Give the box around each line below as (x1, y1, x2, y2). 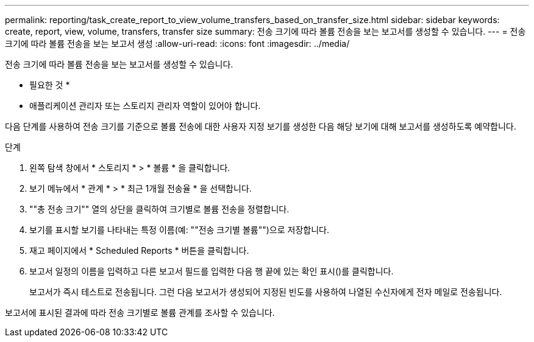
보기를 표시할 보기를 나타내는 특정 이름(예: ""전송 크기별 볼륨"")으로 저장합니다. (29, 225, 329, 235)
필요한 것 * (29, 80, 70, 90)
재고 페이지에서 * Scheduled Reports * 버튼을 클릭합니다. (29, 245, 249, 256)
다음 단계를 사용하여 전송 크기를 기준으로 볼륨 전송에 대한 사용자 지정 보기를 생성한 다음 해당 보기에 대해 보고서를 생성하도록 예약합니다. (5, 121, 516, 131)
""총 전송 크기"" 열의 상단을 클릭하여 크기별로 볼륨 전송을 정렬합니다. (29, 204, 290, 214)
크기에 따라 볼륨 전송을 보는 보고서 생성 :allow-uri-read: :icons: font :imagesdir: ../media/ (5, 38, 350, 49)
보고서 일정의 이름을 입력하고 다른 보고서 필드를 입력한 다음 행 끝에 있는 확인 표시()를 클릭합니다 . (29, 266, 394, 276)
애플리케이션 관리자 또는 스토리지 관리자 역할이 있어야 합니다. (29, 100, 261, 111)
